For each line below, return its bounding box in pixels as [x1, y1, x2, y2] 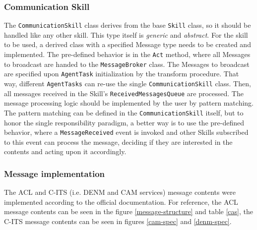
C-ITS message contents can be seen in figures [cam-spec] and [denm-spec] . [4, 216, 232, 227]
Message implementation [4, 167, 105, 179]
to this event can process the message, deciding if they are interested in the [4, 136, 233, 147]
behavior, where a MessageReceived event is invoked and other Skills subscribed [4, 127, 249, 137]
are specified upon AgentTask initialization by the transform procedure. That [4, 68, 239, 79]
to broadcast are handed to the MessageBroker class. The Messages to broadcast [4, 58, 250, 69]
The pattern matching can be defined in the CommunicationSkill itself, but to [4, 107, 244, 117]
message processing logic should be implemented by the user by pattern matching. [4, 98, 254, 108]
